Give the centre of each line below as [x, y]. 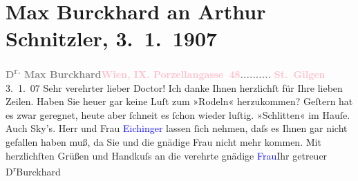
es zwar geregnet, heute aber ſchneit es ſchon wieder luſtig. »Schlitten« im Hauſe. [178, 114]
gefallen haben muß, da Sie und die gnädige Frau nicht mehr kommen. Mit [163, 141]
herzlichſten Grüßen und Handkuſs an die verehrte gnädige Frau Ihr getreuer [167, 155]
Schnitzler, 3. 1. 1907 [112, 38]
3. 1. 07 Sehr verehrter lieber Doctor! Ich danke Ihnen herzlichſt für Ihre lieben [174, 87]
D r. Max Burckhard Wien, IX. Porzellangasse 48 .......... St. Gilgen [166, 73]
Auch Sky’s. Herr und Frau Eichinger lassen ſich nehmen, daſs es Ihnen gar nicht [177, 128]
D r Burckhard [33, 170]
